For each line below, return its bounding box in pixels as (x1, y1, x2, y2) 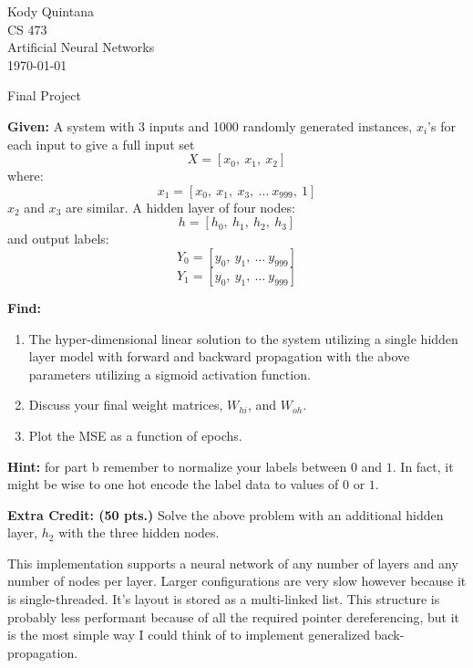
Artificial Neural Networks (7, 37, 155, 57)
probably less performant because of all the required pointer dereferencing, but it (7, 607, 460, 626)
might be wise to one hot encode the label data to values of (7, 475, 339, 494)
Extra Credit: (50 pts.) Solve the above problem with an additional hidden (7, 505, 444, 524)
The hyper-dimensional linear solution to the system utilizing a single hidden (28, 329, 458, 348)
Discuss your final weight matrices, (28, 395, 223, 414)
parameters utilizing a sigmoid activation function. (28, 364, 311, 383)
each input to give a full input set (7, 134, 195, 153)
